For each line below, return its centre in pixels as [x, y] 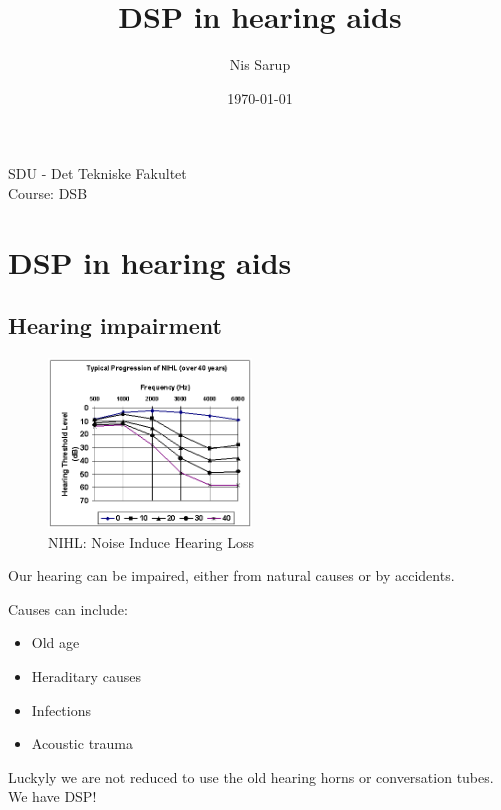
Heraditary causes [86, 676]
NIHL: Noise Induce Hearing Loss [151, 541]
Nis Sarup [260, 64]
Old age [55, 642]
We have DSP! [52, 796]
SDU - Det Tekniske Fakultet [97, 173]
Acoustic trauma [82, 743]
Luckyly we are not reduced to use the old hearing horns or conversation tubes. [251, 776]
